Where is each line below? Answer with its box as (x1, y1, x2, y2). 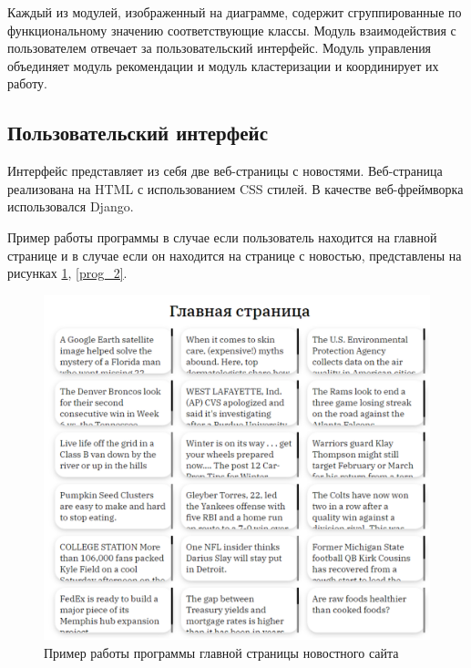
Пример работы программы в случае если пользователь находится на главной (7, 227, 437, 246)
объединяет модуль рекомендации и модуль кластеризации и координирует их (7, 56, 439, 75)
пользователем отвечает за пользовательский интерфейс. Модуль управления (7, 38, 432, 57)
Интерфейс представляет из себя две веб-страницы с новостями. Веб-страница (7, 161, 443, 180)
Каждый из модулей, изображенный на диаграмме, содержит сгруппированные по (7, 3, 462, 21)
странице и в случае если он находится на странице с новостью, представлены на (7, 245, 462, 264)
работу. (7, 74, 47, 93)
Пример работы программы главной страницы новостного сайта (44, 642, 399, 662)
